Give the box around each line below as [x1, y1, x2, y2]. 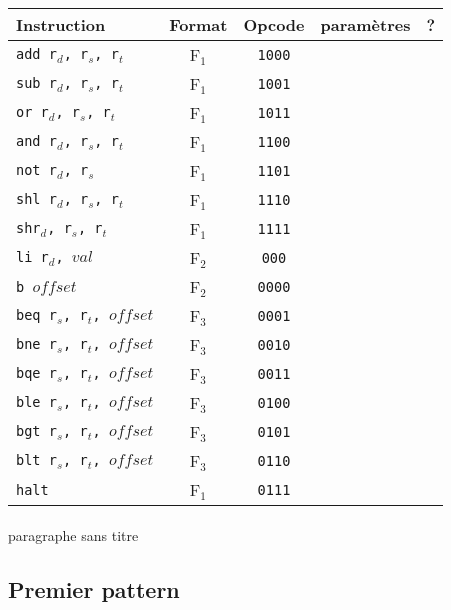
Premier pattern [8, 573, 180, 604]
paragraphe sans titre [8, 524, 139, 545]
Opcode [243, 13, 305, 36]
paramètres [320, 13, 411, 36]
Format [169, 13, 228, 36]
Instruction [16, 13, 106, 36]
